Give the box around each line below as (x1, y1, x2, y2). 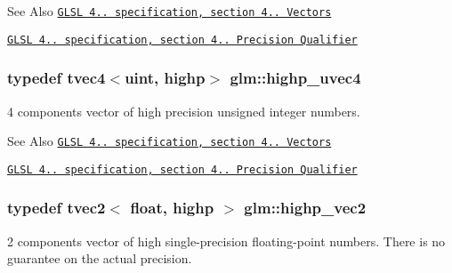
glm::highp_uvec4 (230, 67, 361, 89)
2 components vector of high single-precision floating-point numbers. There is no (7, 231, 446, 250)
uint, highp (125, 67, 206, 89)
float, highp (130, 197, 214, 219)
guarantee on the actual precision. (7, 249, 192, 268)
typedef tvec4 (7, 67, 106, 89)
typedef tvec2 (7, 197, 106, 219)
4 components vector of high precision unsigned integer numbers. (7, 101, 360, 120)
